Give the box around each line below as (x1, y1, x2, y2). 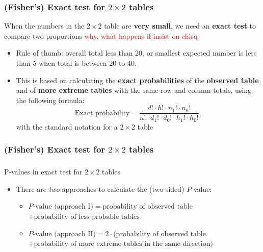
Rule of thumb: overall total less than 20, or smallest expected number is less (16, 47, 257, 58)
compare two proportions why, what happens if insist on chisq (4, 30, 198, 41)
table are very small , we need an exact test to (104, 20, 256, 31)
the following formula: (16, 94, 85, 105)
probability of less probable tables (34, 213, 140, 221)
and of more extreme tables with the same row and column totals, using (16, 85, 252, 95)
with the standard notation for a (16, 121, 118, 132)
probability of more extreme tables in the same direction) (34, 240, 213, 248)
